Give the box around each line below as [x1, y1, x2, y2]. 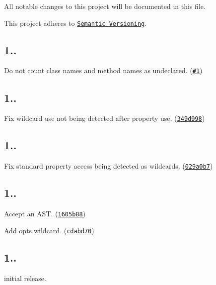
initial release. [4, 273, 46, 283]
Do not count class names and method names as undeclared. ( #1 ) [4, 65, 203, 76]
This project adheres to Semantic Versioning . [4, 17, 147, 28]
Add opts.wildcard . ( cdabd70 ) [4, 225, 94, 235]
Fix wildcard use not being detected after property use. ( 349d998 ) [4, 113, 205, 123]
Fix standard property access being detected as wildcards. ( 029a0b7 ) [4, 161, 213, 171]
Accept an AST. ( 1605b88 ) [4, 208, 86, 219]
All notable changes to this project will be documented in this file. [4, 1, 206, 11]
